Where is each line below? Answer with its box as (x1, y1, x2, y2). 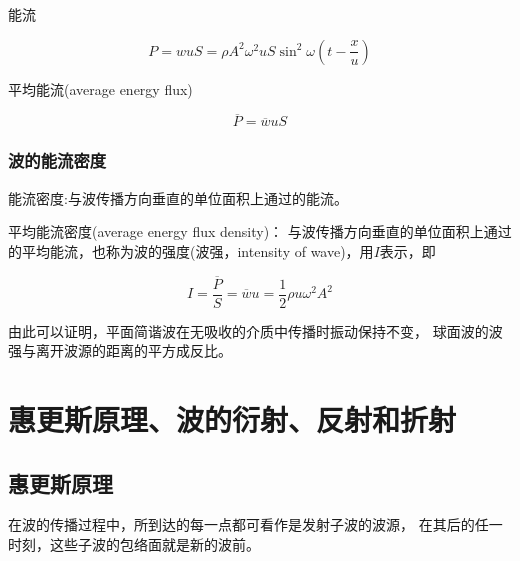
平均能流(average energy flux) (8, 78, 193, 99)
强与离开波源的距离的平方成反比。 (8, 340, 232, 361)
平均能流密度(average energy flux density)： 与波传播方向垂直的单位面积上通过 (8, 221, 512, 242)
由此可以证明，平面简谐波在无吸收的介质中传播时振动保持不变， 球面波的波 (8, 320, 503, 341)
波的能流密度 (8, 148, 107, 173)
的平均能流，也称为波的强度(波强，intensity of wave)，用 (8, 240, 374, 261)
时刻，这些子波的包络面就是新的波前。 (8, 534, 260, 555)
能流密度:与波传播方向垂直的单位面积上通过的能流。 (8, 187, 348, 208)
